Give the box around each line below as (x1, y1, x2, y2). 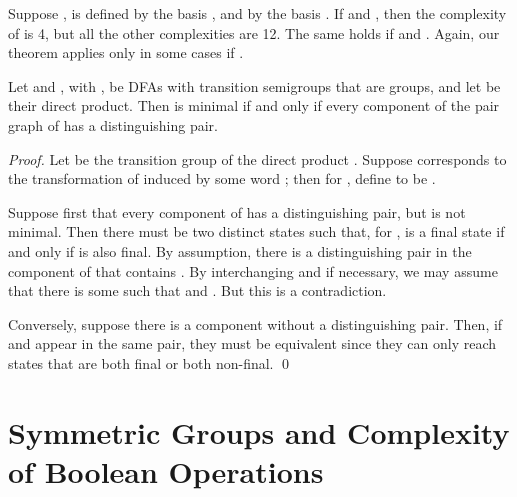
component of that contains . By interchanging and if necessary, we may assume (8, 260, 498, 281)
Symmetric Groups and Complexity (8, 411, 510, 452)
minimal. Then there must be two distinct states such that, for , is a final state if (8, 221, 505, 242)
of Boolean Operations (8, 450, 324, 491)
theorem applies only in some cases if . (8, 42, 244, 63)
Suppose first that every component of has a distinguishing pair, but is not (8, 201, 466, 222)
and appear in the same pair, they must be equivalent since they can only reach (8, 333, 496, 354)
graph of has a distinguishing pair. (8, 114, 218, 135)
